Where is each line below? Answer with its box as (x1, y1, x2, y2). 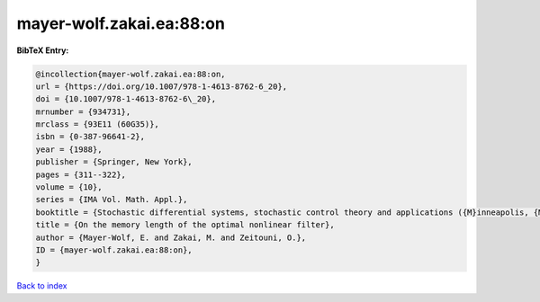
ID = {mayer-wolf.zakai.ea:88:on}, (35, 245, 193, 255)
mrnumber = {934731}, (35, 106, 131, 117)
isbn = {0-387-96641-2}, (35, 131, 146, 142)
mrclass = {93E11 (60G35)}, (35, 120, 159, 129)
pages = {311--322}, (35, 169, 126, 180)
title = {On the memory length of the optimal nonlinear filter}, (35, 220, 335, 230)
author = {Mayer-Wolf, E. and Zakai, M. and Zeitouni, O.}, (35, 232, 307, 243)
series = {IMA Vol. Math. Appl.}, (35, 194, 188, 205)
